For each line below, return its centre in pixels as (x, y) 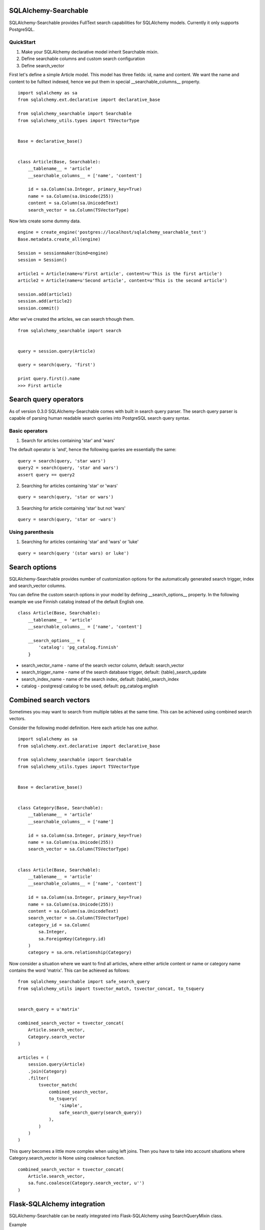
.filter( (38, 1078)
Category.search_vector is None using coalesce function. (67, 1158)
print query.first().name (49, 379)
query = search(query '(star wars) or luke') (74, 553)
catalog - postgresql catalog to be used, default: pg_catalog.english (90, 686)
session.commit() (39, 308)
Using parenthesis (31, 532)
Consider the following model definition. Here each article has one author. (84, 728)
